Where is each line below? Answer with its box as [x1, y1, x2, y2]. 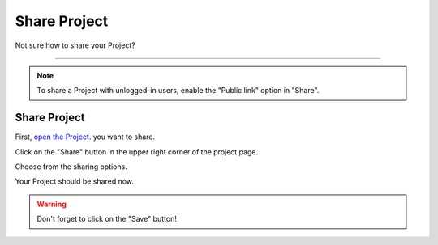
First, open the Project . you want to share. [15, 132, 156, 142]
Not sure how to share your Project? [15, 40, 135, 50]
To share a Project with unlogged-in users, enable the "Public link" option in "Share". [36, 86, 320, 95]
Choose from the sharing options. [15, 162, 127, 171]
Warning [36, 199, 67, 209]
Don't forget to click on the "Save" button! [36, 214, 178, 224]
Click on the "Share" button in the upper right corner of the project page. [15, 146, 259, 157]
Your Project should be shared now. [15, 176, 134, 186]
